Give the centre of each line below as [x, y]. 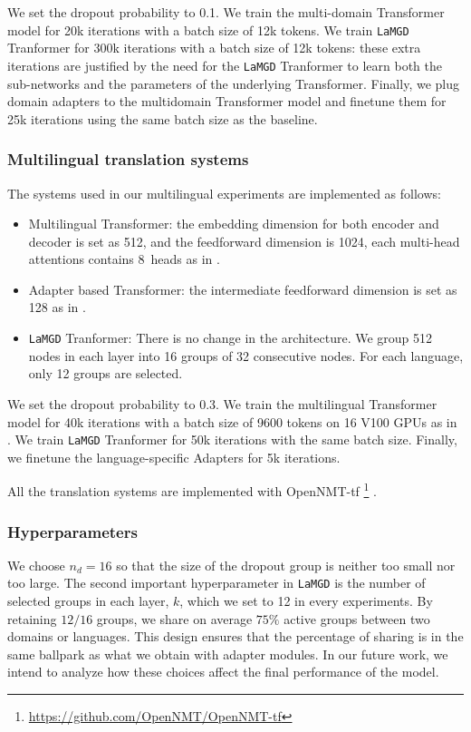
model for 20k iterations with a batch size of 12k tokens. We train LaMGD [208, 29]
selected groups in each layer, [88, 601]
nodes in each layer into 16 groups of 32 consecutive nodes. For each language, [246, 355]
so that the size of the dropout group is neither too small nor [286, 565]
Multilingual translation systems [128, 159]
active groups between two [357, 618]
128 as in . [57, 307]
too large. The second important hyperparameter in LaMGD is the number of [216, 583]
